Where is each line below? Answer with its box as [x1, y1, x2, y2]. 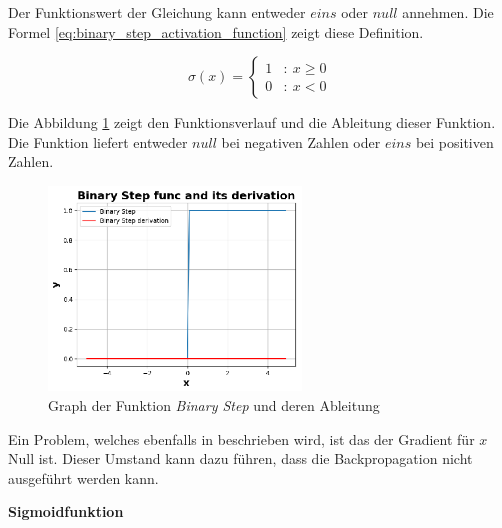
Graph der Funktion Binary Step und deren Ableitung [48, 394, 380, 415]
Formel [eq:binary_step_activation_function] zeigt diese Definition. [8, 21, 424, 42]
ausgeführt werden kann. [8, 467, 159, 488]
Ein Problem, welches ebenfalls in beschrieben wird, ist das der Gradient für [8, 428, 475, 449]
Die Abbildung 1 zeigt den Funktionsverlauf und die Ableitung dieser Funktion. [8, 112, 496, 133]
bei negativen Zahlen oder [221, 131, 381, 152]
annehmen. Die [402, 2, 494, 22]
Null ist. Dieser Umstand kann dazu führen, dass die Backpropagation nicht [8, 448, 473, 469]
